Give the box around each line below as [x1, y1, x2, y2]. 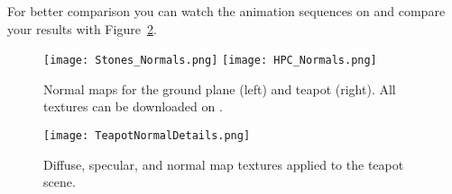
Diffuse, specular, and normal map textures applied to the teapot [43, 154, 404, 173]
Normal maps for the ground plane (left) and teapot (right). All [43, 79, 396, 98]
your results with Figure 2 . [7, 19, 157, 38]
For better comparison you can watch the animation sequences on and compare [7, 2, 446, 20]
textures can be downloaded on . [43, 97, 223, 116]
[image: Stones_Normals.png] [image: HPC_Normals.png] [43, 54, 377, 67]
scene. [43, 172, 76, 191]
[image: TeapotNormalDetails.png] [43, 129, 251, 143]
